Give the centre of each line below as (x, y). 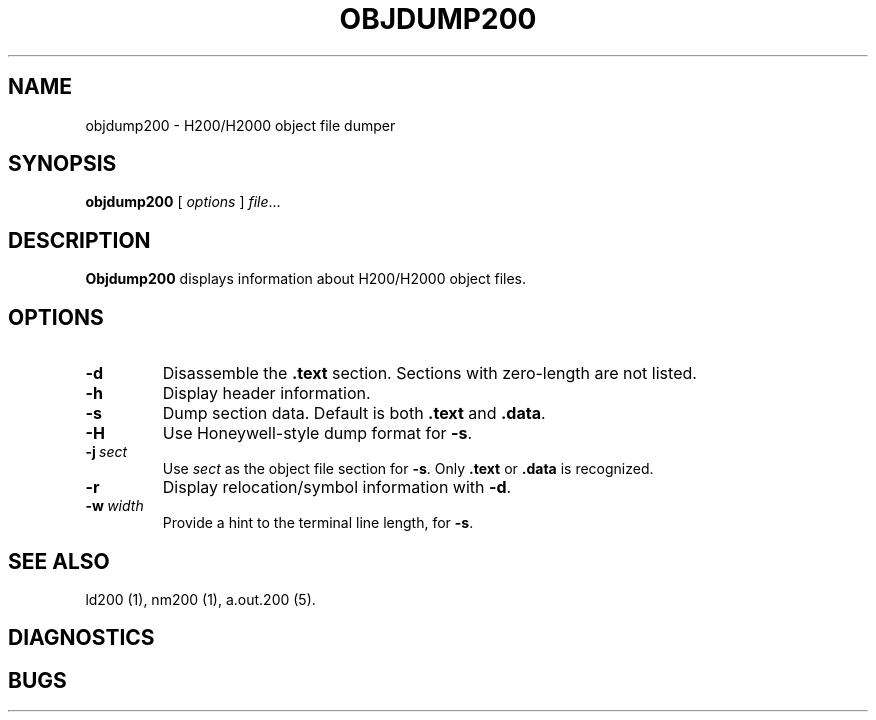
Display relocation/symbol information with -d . (337, 487)
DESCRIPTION (79, 240)
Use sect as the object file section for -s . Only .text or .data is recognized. (408, 469)
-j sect (106, 452)
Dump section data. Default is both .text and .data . (354, 413)
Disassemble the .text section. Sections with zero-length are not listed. (429, 373)
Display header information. (266, 393)
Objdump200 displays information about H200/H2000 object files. (305, 279)
